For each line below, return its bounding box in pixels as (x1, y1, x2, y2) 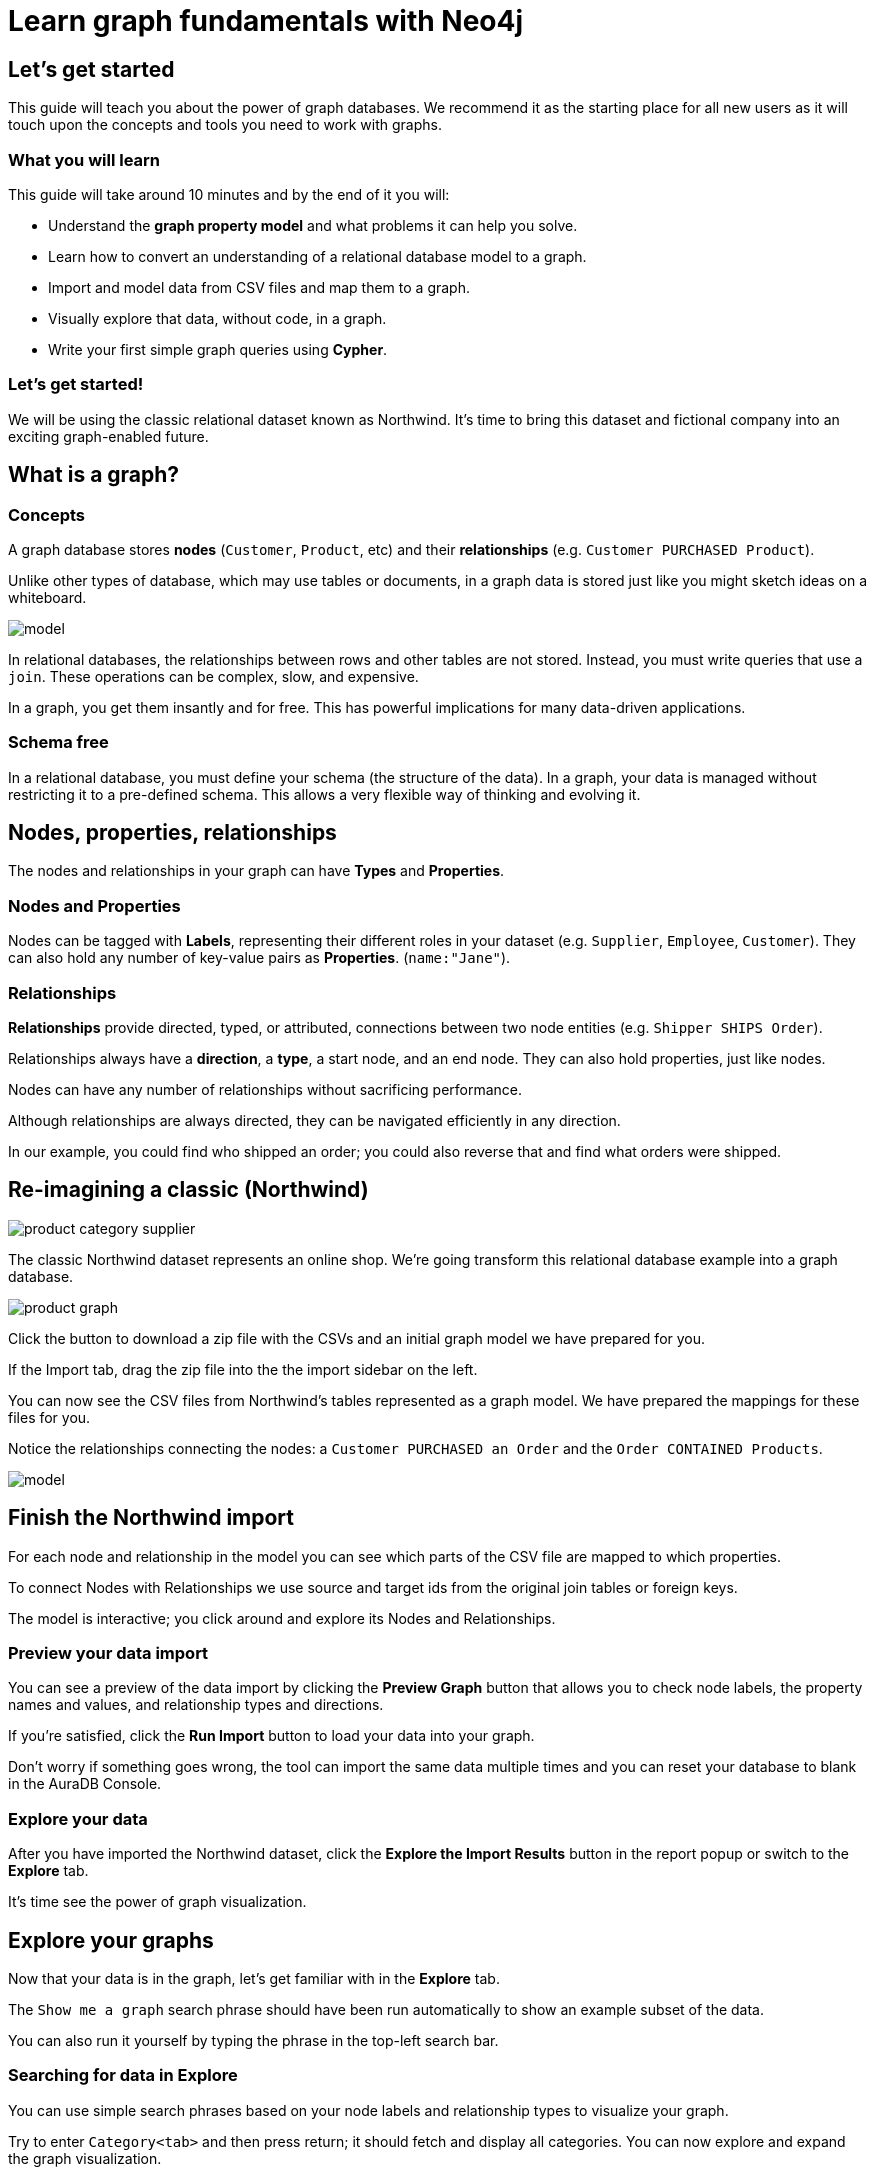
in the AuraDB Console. (8, 1775, 162, 1793)
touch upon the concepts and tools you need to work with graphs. (8, 116, 442, 134)
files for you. (8, 1408, 91, 1426)
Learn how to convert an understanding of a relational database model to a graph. (48, 247, 587, 265)
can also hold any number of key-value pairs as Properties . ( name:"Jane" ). (8, 949, 511, 967)
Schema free (8, 732, 109, 753)
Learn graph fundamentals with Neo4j (8, 4, 524, 38)
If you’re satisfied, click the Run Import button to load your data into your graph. (8, 1727, 535, 1745)
